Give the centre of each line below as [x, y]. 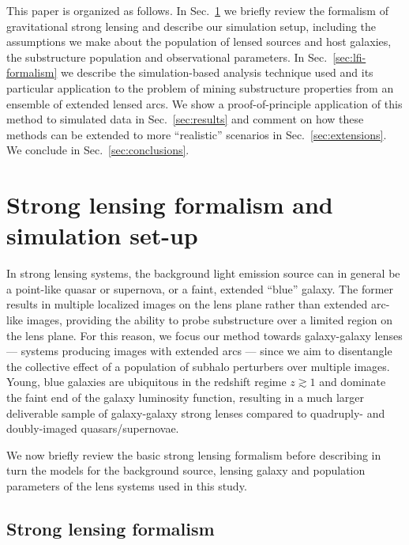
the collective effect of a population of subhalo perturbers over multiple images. [198, 366]
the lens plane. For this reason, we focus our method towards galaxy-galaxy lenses [204, 335]
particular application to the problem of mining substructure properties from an [200, 87]
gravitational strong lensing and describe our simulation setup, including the [191, 26]
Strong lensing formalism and [170, 204]
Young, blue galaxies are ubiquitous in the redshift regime [146, 382]
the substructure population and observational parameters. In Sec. [167, 57]
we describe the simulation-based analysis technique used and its [217, 72]
